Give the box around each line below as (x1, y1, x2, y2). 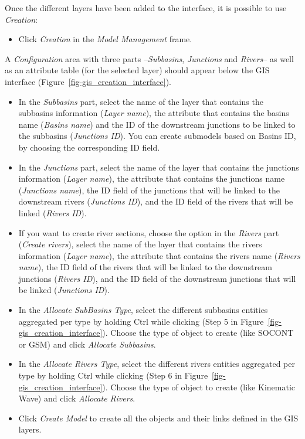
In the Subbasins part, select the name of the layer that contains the (18, 95, 263, 107)
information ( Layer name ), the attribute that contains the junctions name (18, 172, 285, 185)
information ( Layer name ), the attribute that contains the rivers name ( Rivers (18, 249, 300, 261)
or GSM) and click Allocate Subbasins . (18, 338, 156, 350)
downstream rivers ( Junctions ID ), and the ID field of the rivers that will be (18, 195, 293, 207)
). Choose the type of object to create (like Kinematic (102, 380, 295, 393)
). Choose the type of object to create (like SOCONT (102, 326, 294, 339)
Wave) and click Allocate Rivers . (18, 392, 135, 404)
